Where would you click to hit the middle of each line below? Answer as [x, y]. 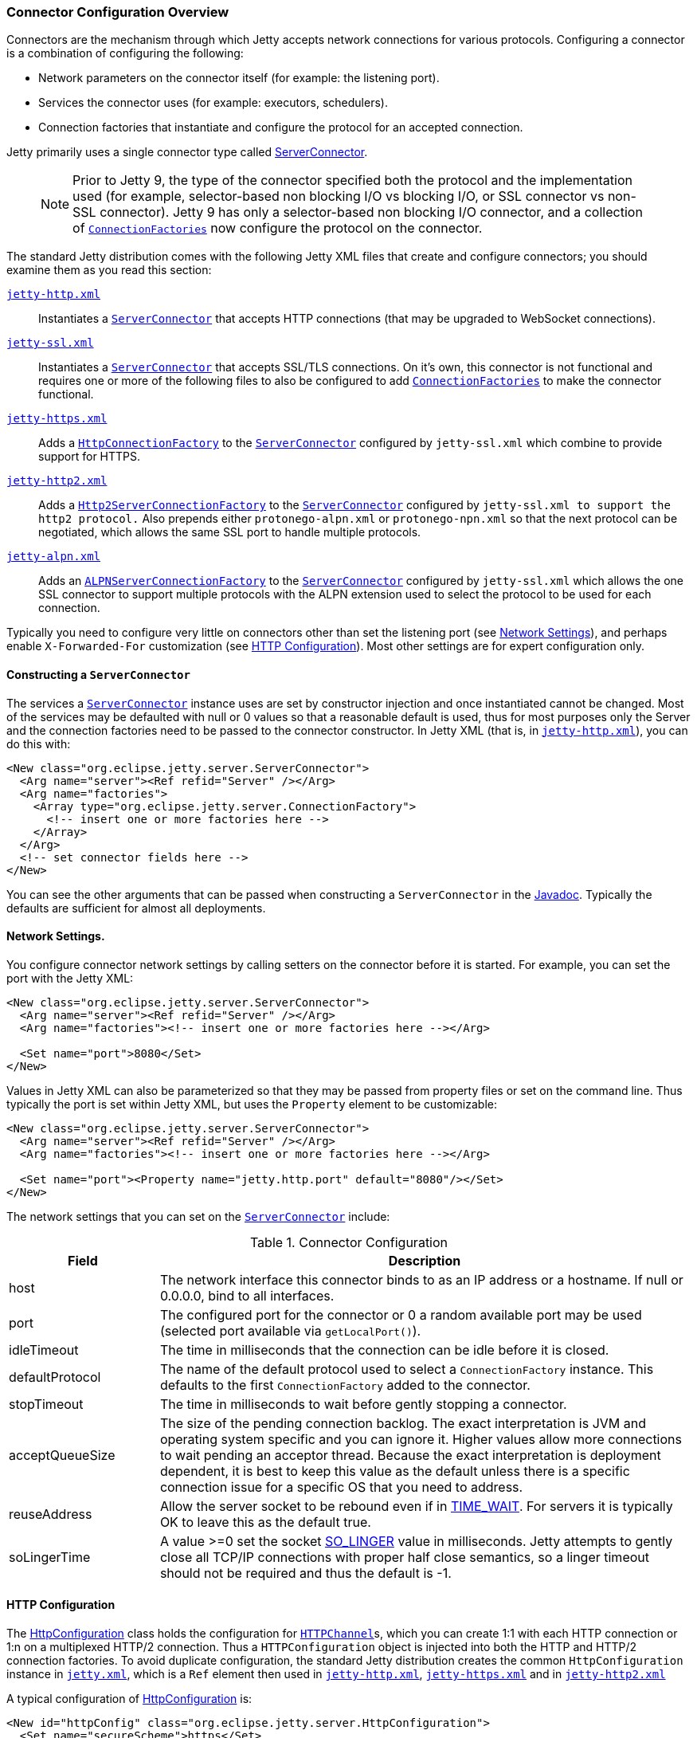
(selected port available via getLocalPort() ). [290, 1330]
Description [425, 1260]
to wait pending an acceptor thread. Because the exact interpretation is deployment [410, 1455]
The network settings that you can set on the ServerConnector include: [198, 1216]
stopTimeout [46, 1404]
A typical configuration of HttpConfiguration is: [129, 1699]
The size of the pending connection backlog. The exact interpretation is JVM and [403, 1423]
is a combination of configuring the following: [125, 53]
